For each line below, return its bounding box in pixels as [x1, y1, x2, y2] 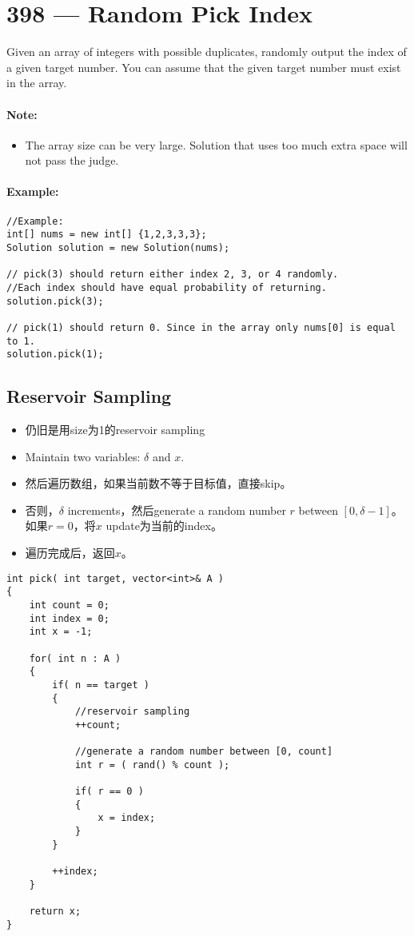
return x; [29, 906, 82, 918]
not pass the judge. [25, 152, 119, 169]
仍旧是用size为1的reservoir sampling [25, 421, 205, 438]
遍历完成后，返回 [25, 544, 115, 561]
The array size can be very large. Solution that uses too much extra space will [25, 136, 408, 153]
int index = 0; [29, 612, 109, 624]
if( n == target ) [52, 679, 149, 691]
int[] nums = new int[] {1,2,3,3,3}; [6, 229, 207, 241]
